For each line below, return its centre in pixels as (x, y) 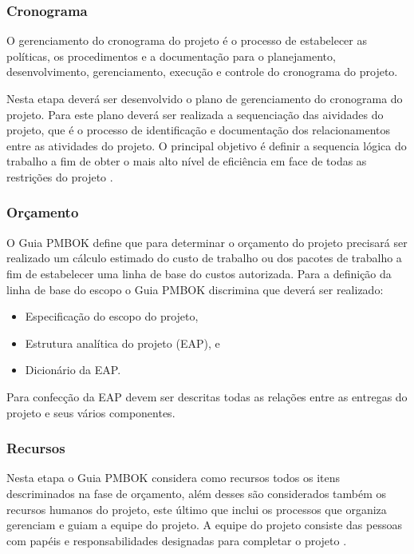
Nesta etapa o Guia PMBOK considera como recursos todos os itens (173, 478)
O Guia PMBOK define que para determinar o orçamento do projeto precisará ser (207, 242)
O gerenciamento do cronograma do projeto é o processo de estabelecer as (187, 40)
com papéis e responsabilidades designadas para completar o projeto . (177, 540)
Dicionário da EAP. (73, 370)
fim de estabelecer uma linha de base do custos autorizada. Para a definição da (199, 273)
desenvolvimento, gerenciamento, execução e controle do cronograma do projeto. (202, 72)
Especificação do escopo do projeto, (112, 316)
